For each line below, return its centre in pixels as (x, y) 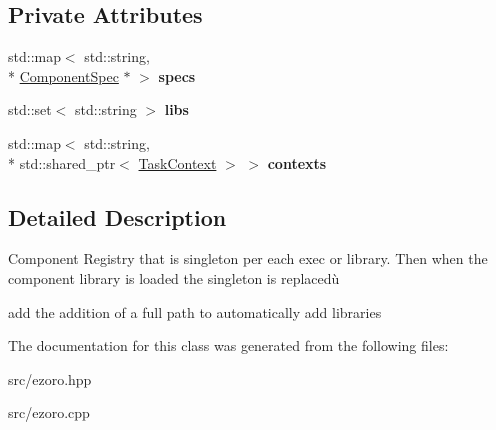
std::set (30, 109)
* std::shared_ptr (62, 162)
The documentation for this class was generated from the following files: (228, 345)
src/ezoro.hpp (50, 378)
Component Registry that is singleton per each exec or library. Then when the (248, 258)
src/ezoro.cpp (49, 412)
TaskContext (177, 162)
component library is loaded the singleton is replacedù (174, 277)
